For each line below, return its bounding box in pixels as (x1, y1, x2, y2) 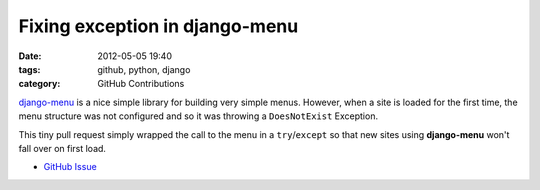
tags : (18, 63, 41, 75)
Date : (18, 50, 42, 62)
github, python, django (97, 63, 191, 75)
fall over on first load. (18, 142, 107, 154)
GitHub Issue (43, 161, 97, 173)
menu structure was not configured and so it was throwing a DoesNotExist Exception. (18, 110, 379, 122)
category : (18, 78, 61, 90)
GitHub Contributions (97, 78, 185, 90)
